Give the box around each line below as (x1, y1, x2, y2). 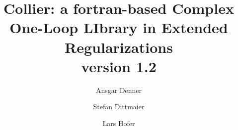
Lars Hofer (102, 118, 135, 128)
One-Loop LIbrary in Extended (9, 17, 228, 38)
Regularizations (65, 37, 173, 57)
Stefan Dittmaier (93, 101, 145, 112)
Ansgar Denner (95, 85, 142, 95)
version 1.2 (81, 56, 157, 76)
